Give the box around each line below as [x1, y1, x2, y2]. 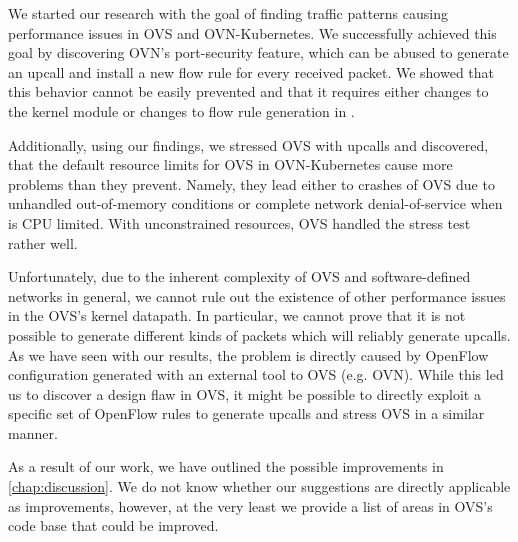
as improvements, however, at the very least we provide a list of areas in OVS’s [8, 495, 493, 516]
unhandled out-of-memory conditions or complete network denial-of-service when [8, 193, 503, 214]
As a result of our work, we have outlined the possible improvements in [8, 456, 444, 477]
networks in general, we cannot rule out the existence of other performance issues [8, 285, 506, 306]
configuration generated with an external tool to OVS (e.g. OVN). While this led [8, 364, 504, 385]
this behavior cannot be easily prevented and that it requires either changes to [8, 81, 489, 102]
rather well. [8, 232, 78, 253]
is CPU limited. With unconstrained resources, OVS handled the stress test [8, 212, 471, 233]
